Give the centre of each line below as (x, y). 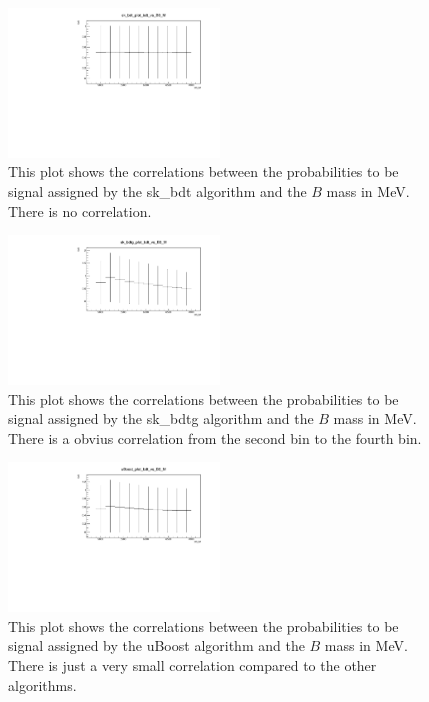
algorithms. (42, 684)
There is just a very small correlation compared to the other (192, 665)
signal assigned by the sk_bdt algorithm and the (157, 191)
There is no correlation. (80, 210)
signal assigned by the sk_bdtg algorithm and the (161, 418)
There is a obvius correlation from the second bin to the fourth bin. (215, 437)
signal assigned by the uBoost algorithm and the (156, 645)
